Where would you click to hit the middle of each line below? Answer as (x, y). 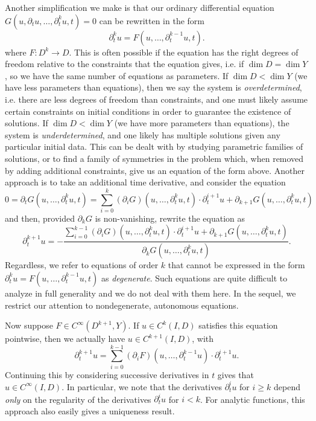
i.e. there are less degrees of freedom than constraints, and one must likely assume (156, 99)
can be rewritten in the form (152, 20)
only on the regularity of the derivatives (78, 399)
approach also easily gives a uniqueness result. (90, 410)
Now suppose (29, 325)
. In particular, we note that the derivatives (142, 386)
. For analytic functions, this (252, 399)
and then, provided (40, 218)
